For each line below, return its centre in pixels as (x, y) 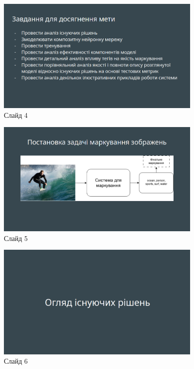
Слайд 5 (16, 238)
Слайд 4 (16, 115)
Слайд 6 (16, 361)
